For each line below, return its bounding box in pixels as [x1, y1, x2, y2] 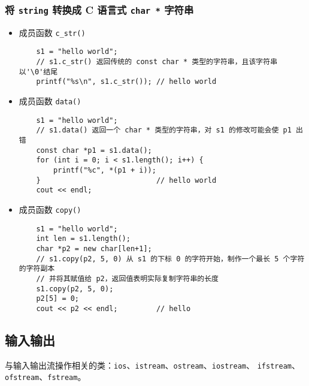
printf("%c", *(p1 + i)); [53, 166, 156, 174]
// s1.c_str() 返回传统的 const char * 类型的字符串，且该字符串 [36, 58, 278, 67]
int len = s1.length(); [36, 234, 131, 243]
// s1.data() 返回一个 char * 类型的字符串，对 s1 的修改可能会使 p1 [36, 126, 292, 135]
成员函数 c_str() [19, 26, 86, 38]
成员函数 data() [19, 95, 81, 107]
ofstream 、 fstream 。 [5, 370, 86, 383]
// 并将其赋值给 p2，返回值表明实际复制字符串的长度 [36, 274, 219, 283]
